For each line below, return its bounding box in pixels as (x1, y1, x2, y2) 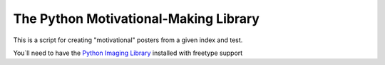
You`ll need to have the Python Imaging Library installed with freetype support (13, 49, 243, 57)
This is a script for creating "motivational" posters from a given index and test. (13, 36, 243, 44)
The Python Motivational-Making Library (13, 11, 260, 26)
